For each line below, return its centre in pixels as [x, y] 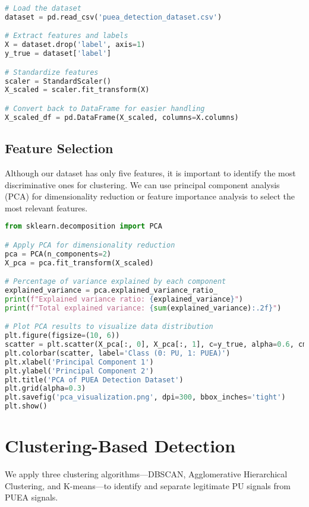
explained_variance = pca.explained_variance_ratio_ [111, 290]
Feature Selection [59, 148]
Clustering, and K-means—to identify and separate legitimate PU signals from [148, 485]
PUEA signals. [31, 497]
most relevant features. [46, 207]
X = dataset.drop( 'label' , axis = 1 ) [75, 45]
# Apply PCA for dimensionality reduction [90, 245]
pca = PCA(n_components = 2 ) [58, 254]
